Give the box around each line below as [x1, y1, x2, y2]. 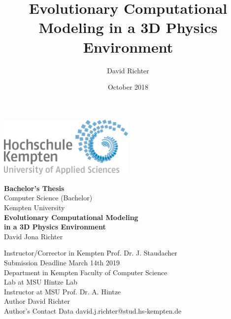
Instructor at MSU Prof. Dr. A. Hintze [4, 286, 121, 296]
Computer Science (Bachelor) [4, 192, 93, 203]
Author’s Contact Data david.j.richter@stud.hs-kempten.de [4, 305, 182, 316]
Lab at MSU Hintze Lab [4, 277, 77, 287]
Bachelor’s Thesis [4, 183, 65, 193]
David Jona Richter [4, 231, 63, 241]
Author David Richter [4, 296, 70, 306]
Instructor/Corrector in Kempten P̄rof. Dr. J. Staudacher [4, 248, 177, 258]
